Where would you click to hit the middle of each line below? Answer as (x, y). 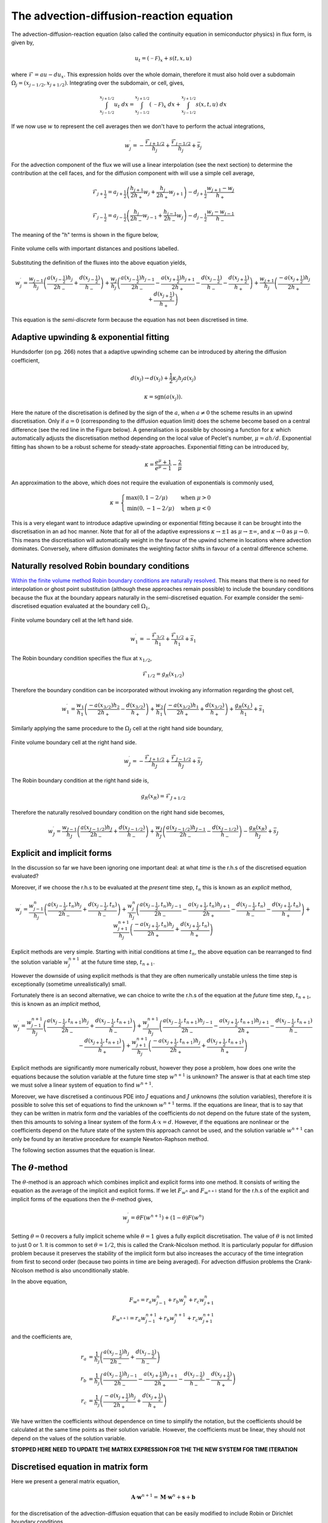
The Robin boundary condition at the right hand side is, (80, 780)
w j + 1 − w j (220, 189)
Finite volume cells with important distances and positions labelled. (95, 249)
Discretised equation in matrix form (80, 1467)
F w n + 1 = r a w (129, 1319)
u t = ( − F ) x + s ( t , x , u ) (163, 59)
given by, (23, 42)
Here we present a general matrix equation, (66, 1482)
